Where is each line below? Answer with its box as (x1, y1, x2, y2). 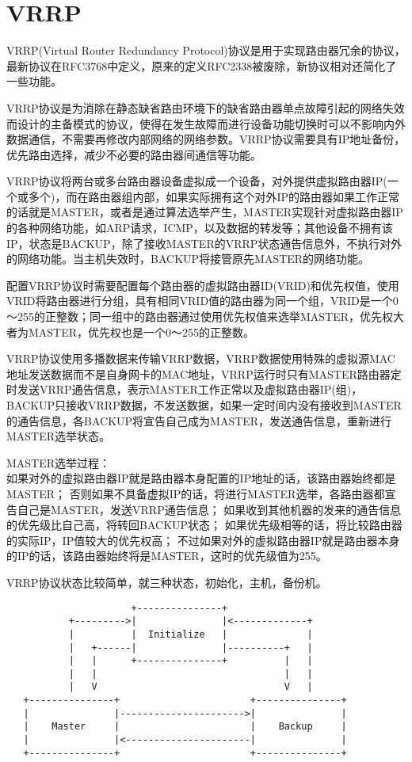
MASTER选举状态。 (6, 428, 111, 444)
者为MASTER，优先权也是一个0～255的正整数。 (6, 323, 255, 340)
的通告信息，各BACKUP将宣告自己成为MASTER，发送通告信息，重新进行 (6, 412, 392, 429)
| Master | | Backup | (23, 721, 347, 733)
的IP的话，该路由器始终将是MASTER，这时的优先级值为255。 (6, 547, 327, 564)
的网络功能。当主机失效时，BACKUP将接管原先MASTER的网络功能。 (6, 250, 370, 267)
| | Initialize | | (68, 628, 313, 640)
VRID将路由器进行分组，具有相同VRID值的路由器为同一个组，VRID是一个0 (6, 292, 399, 309)
